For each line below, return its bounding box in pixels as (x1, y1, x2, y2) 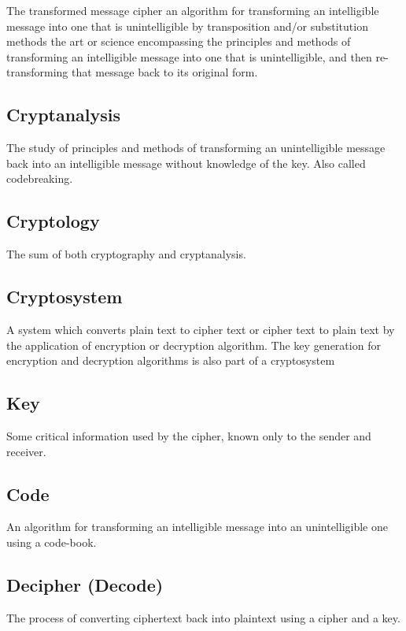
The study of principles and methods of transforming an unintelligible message (6, 139, 386, 156)
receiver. (6, 443, 46, 459)
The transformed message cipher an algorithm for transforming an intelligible (6, 2, 379, 18)
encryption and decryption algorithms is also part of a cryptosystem (6, 352, 335, 369)
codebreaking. (6, 170, 73, 187)
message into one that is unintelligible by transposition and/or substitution (6, 17, 368, 34)
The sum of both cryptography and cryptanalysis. (6, 246, 246, 262)
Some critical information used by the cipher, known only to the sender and (6, 427, 371, 444)
